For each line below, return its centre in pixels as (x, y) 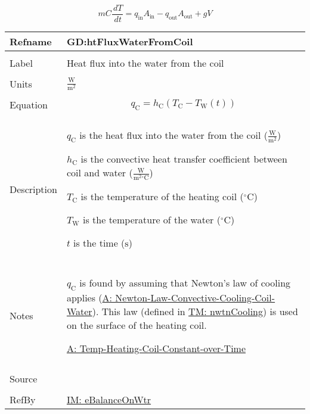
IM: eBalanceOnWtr (109, 399)
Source (24, 378)
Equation (29, 105)
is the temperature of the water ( (152, 220)
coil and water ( (100, 173)
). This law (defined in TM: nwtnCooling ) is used (195, 311)
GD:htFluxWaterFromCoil (130, 42)
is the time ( (99, 243)
